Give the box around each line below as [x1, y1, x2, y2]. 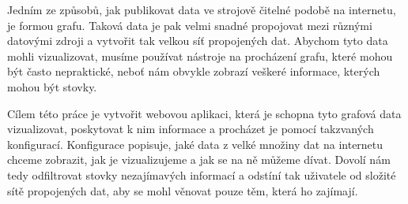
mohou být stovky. [7, 78, 97, 95]
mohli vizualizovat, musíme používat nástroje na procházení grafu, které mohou [7, 47, 393, 64]
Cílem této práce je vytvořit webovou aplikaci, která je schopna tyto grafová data [7, 105, 402, 121]
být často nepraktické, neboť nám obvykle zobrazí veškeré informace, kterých [7, 63, 380, 80]
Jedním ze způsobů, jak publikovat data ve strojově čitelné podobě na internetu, [7, 2, 396, 17]
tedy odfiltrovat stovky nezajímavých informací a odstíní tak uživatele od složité [7, 166, 396, 183]
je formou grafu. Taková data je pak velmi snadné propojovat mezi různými [7, 17, 372, 33]
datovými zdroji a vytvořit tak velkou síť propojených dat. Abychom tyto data [7, 32, 388, 49]
